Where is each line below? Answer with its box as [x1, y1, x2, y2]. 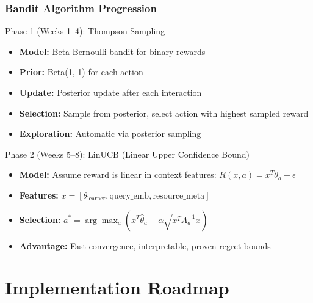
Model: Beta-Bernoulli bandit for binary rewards [19, 45, 206, 57]
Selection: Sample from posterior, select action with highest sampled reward [19, 106, 309, 119]
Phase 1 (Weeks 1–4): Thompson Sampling [5, 24, 165, 37]
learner [87, 195, 106, 202]
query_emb [109, 191, 149, 200]
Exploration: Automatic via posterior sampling [19, 127, 201, 140]
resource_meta [153, 191, 205, 200]
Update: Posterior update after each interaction [19, 86, 202, 98]
